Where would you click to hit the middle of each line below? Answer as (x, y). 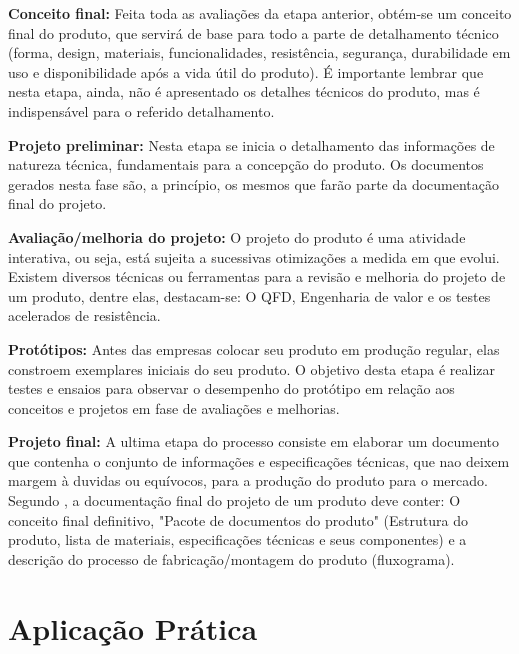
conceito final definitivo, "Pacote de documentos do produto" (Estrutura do (238, 519)
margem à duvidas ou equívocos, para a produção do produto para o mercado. (248, 480)
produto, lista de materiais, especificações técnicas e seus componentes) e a (237, 539)
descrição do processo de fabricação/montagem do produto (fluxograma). (231, 558)
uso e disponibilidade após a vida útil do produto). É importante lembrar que (246, 71)
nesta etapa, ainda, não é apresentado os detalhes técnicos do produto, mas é (244, 91)
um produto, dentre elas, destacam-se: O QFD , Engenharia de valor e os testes (249, 295)
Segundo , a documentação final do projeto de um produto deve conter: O (234, 500)
